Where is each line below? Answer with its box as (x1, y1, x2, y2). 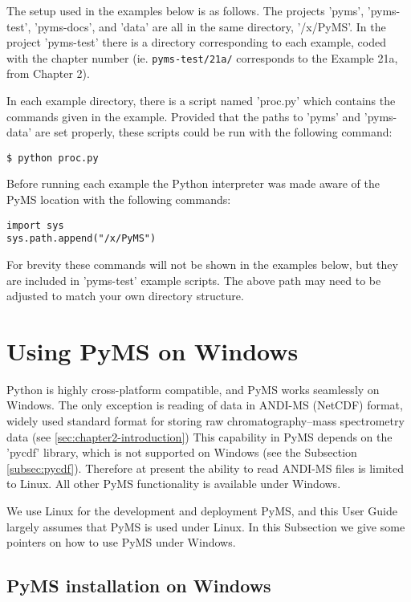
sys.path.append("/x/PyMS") (6, 233, 157, 245)
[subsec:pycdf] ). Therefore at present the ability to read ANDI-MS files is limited (6, 459, 405, 476)
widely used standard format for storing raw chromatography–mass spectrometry (6, 413, 405, 429)
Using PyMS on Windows (6, 334, 299, 367)
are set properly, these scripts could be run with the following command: (35, 124, 393, 140)
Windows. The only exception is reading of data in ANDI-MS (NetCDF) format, (6, 397, 403, 413)
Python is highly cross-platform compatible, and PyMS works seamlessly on (6, 380, 380, 397)
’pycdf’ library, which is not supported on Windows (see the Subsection (6, 444, 357, 461)
